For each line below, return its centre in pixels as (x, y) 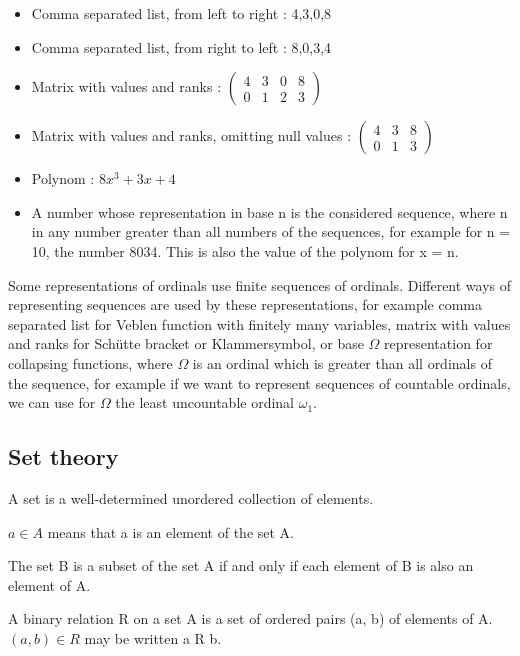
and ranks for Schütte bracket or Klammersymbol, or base (186, 343)
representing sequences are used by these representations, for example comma (245, 304)
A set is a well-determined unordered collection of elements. (191, 497)
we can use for (52, 402)
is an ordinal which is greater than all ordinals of (342, 362)
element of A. (49, 584)
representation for (438, 343)
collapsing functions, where (90, 362)
